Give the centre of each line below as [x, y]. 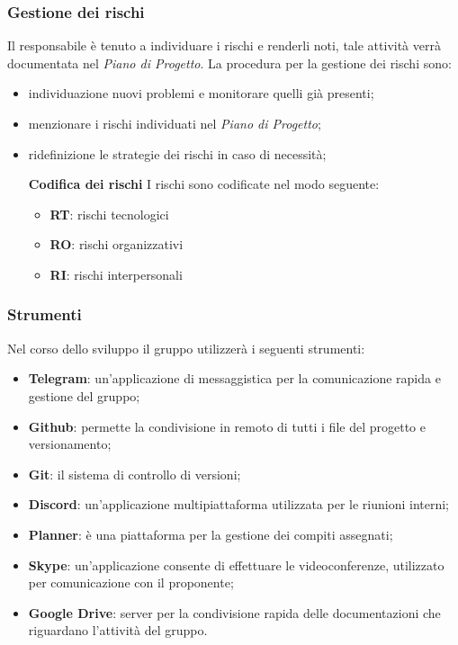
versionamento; [70, 444]
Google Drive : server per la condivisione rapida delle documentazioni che [234, 612]
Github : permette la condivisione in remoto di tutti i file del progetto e [227, 426]
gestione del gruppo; [84, 395]
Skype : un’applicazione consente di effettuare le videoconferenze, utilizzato [236, 564]
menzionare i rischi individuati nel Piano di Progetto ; [175, 123]
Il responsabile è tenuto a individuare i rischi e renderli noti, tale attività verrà [224, 45]
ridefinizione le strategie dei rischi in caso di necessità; [177, 153]
